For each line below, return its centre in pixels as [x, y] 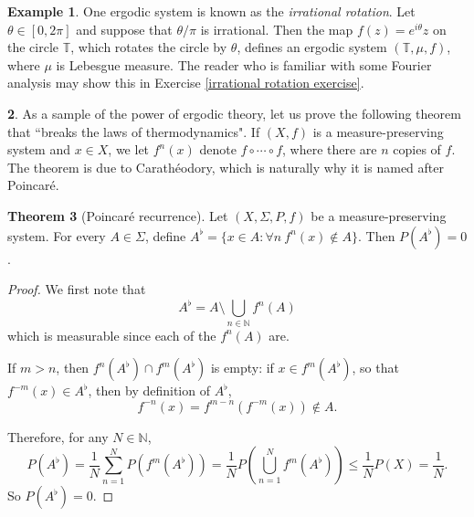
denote [218, 149]
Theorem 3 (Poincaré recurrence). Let [118, 215]
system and [39, 149]
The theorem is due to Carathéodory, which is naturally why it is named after [226, 167]
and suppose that [124, 29]
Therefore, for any [58, 436]
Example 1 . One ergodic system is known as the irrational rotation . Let [211, 11]
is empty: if [242, 368]
